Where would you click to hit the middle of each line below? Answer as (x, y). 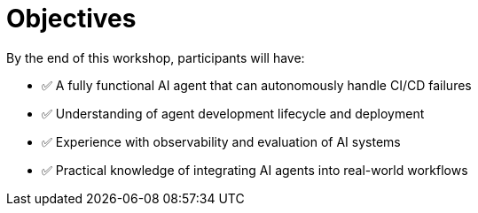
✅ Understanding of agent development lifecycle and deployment (233, 113)
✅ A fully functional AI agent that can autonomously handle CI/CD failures (257, 85)
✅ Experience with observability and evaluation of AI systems (221, 141)
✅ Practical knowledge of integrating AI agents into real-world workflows (255, 170)
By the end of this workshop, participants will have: (156, 57)
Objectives (71, 19)
